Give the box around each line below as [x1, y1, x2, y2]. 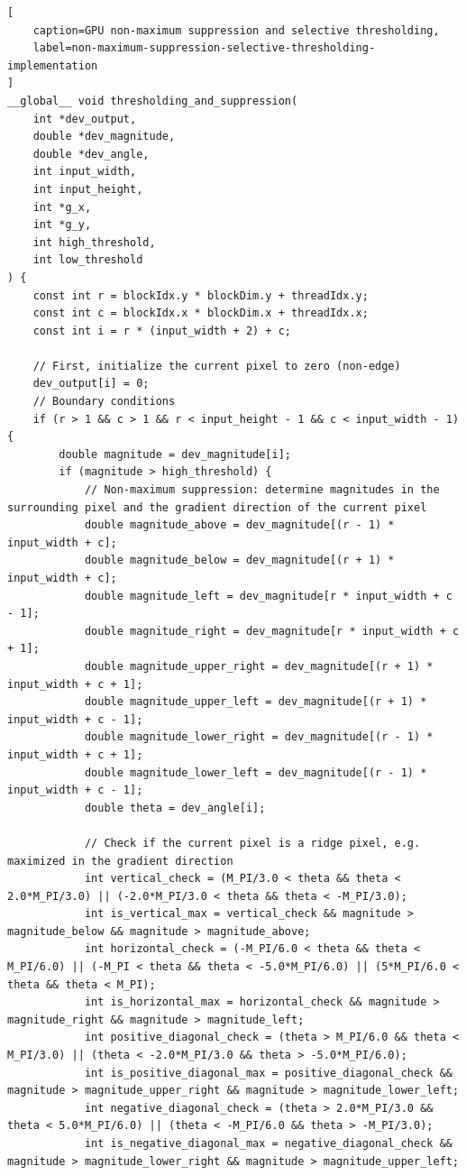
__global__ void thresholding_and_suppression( [7, 94, 298, 107]
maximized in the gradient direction [7, 854, 233, 867]
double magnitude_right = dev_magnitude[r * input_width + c [84, 624, 460, 638]
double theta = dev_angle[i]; [84, 801, 266, 814]
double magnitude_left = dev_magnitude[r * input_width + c [84, 589, 452, 602]
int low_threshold [32, 253, 143, 267]
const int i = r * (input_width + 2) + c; [32, 324, 291, 337]
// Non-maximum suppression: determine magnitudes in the [84, 483, 440, 497]
